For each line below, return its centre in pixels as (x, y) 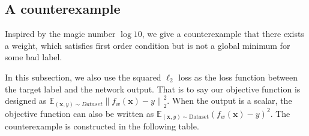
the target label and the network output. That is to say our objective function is (153, 89)
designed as (26, 101)
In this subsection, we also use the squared (83, 77)
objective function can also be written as (79, 113)
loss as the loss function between (238, 77)
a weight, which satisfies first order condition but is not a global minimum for (148, 45)
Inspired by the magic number (60, 34)
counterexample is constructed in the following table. (102, 126)
